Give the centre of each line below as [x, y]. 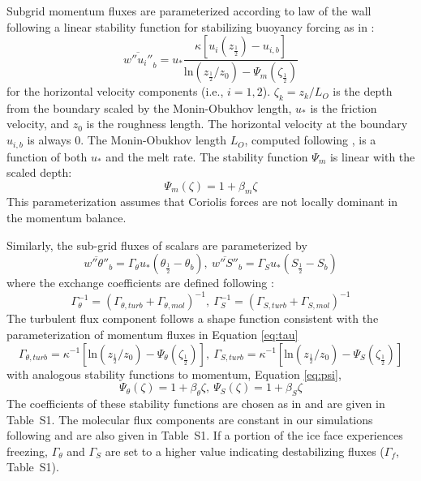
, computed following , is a [310, 140]
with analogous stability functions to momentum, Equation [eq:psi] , [174, 374]
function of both [47, 156]
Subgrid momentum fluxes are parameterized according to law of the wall [189, 11]
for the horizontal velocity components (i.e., [115, 91]
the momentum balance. [67, 218]
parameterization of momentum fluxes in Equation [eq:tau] [153, 334]
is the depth [363, 91]
